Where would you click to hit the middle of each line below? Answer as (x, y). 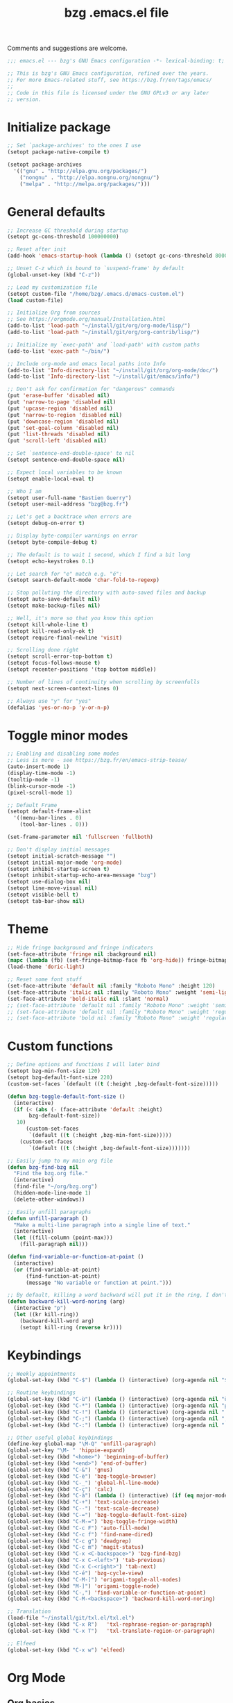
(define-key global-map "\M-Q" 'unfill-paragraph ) (82, 1444)
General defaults (56, 211)
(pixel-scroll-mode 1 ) (40, 792)
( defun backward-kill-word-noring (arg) (67, 1302)
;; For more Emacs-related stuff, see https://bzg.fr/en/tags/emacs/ (110, 80)
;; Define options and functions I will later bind (83, 1065)
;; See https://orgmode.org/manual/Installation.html (87, 319)
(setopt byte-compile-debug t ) (52, 542)
